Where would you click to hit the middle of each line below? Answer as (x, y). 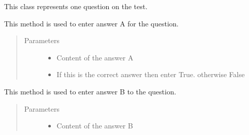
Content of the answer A (95, 57)
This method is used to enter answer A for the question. (91, 23)
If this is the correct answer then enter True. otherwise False (151, 74)
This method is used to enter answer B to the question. (90, 91)
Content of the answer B (95, 126)
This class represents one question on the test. (76, 6)
